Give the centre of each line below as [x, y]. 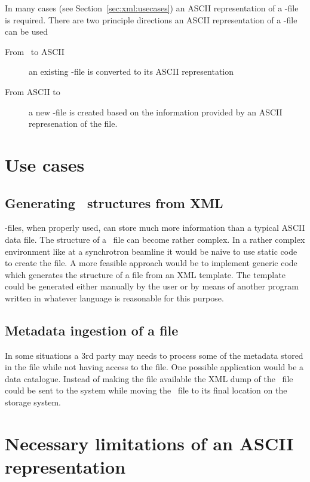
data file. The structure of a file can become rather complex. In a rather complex [155, 239]
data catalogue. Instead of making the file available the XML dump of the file [149, 378]
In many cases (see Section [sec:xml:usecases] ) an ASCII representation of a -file [152, 8]
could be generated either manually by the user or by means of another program [152, 286]
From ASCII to [33, 91]
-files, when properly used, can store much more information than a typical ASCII [155, 228]
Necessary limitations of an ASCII [149, 443]
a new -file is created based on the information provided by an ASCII [156, 112]
